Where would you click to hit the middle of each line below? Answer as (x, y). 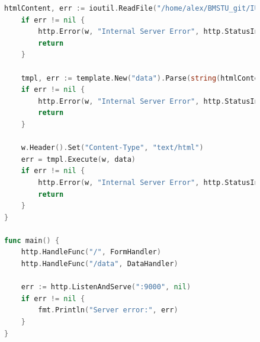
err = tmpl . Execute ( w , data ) (78, 159)
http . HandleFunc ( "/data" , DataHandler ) (99, 264)
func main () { (32, 240)
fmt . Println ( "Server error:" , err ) (108, 310)
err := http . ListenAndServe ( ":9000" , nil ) (106, 287)
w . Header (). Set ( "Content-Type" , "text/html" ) (112, 148)
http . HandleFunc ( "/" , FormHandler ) (91, 252)
